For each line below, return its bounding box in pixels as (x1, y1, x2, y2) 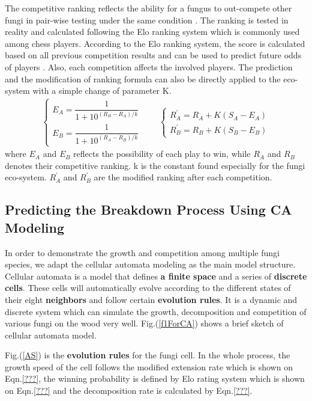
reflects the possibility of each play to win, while (73, 147, 251, 160)
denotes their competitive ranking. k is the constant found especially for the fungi (5, 159, 305, 171)
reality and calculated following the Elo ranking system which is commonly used (5, 25, 300, 38)
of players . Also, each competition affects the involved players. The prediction (5, 60, 293, 73)
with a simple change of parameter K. (32, 84, 172, 97)
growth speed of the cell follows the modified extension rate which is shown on (5, 360, 293, 373)
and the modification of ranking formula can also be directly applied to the (5, 72, 281, 85)
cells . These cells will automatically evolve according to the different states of (5, 281, 291, 294)
